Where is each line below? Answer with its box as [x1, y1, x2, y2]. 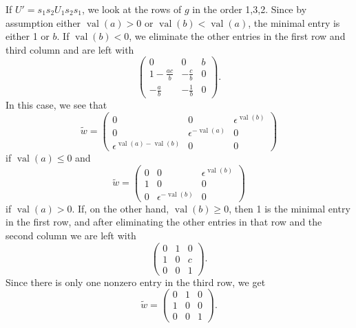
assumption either [6, 15, 81, 30]
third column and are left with [6, 42, 134, 56]
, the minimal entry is [248, 15, 340, 30]
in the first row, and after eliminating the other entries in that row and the [6, 215, 322, 229]
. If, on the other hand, [72, 201, 169, 215]
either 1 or [6, 29, 50, 43]
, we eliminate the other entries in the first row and [129, 29, 346, 43]
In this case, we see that [6, 98, 107, 112]
